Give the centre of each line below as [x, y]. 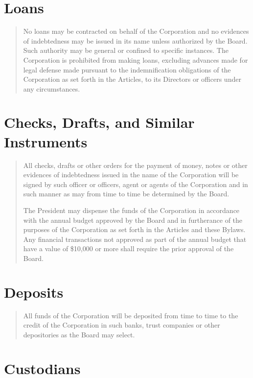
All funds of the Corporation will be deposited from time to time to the [131, 315]
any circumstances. [52, 88]
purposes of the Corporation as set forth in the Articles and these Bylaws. [134, 229]
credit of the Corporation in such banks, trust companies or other [122, 325]
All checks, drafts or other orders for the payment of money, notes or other [135, 165]
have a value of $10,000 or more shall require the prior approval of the [128, 248]
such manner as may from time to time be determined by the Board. [126, 194]
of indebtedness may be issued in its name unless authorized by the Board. [135, 40]
